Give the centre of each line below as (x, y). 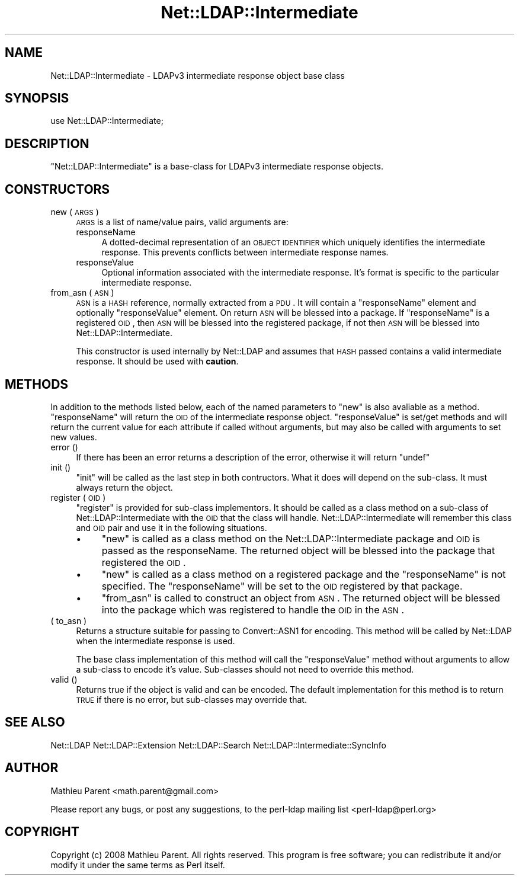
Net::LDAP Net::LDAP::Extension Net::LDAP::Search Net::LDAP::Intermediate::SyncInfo (218, 745)
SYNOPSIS (37, 98)
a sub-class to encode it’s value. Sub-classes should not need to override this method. (245, 669)
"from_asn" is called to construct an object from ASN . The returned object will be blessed (301, 598)
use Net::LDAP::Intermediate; (107, 121)
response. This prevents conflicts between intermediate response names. (245, 252)
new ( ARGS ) (75, 212)
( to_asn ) (69, 620)
